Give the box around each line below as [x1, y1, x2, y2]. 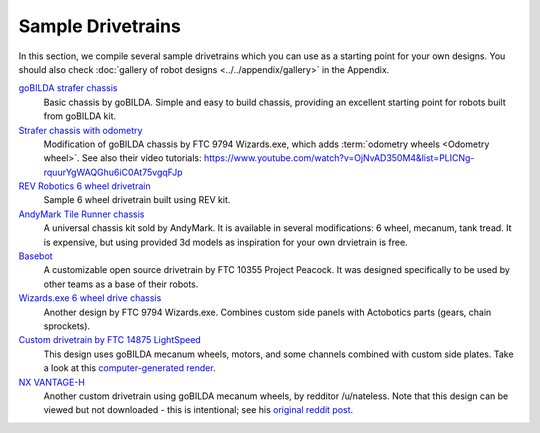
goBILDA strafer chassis [18, 82, 118, 94]
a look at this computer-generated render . [43, 362, 216, 374]
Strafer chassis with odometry [18, 124, 143, 136]
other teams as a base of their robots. [43, 278, 199, 290]
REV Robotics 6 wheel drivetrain [18, 180, 151, 192]
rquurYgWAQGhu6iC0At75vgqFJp [43, 166, 184, 178]
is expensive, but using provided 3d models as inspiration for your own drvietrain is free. [43, 236, 409, 248]
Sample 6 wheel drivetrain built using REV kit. [43, 194, 231, 206]
